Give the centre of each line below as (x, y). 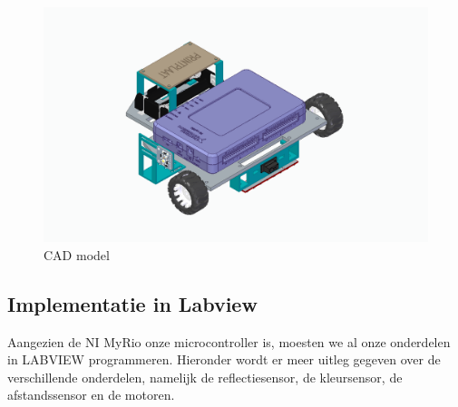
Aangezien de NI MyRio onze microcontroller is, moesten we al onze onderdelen (229, 341)
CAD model (77, 254)
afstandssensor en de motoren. (91, 395)
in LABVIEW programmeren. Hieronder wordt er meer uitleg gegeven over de (224, 359)
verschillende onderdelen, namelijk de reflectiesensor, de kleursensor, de (205, 377)
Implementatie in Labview (132, 303)
